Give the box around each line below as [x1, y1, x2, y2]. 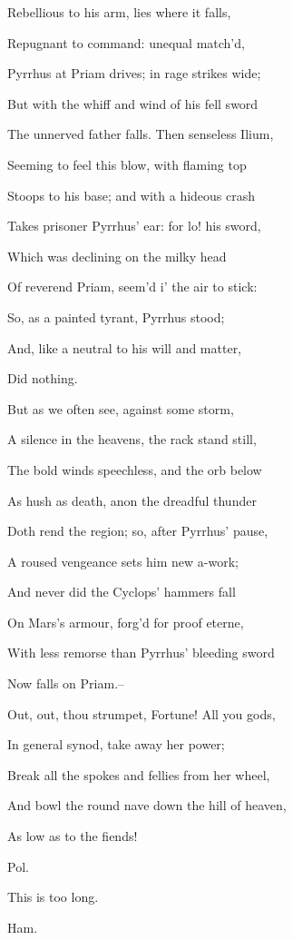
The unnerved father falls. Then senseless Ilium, [7, 124, 274, 143]
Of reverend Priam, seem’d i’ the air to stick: [7, 277, 258, 296]
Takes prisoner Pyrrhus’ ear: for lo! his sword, [7, 216, 261, 235]
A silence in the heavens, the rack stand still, [7, 430, 257, 449]
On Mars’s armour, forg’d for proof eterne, [7, 612, 244, 631]
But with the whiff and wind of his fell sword [7, 94, 259, 113]
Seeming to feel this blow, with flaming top [7, 154, 247, 173]
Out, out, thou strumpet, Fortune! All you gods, [7, 704, 276, 723]
